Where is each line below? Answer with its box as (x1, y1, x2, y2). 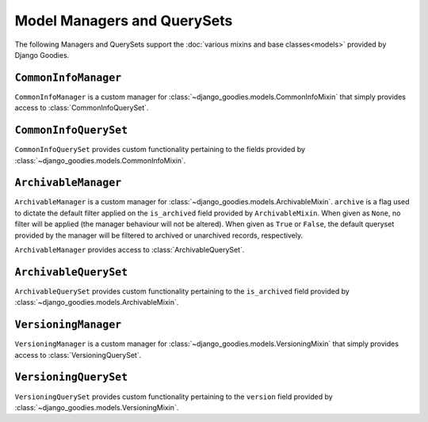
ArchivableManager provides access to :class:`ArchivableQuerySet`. (14, 245, 245, 254)
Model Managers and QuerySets (14, 12, 233, 29)
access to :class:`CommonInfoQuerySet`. (14, 103, 149, 112)
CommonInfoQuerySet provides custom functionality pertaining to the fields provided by (14, 145, 305, 154)
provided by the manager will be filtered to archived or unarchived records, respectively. (14, 230, 304, 240)
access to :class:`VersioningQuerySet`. (14, 350, 142, 359)
